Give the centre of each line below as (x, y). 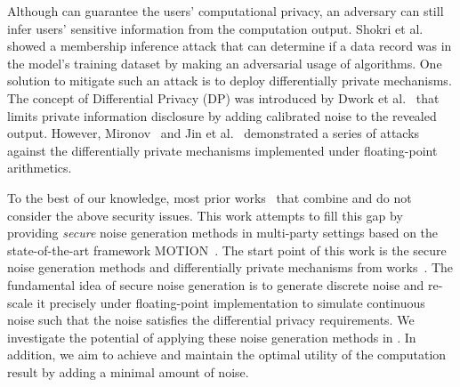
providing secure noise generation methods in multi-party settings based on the (223, 233)
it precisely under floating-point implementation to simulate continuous (231, 302)
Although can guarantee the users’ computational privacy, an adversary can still (226, 11)
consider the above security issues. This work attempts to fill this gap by (205, 215)
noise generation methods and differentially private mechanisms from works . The (230, 267)
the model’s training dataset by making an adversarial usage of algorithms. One (225, 63)
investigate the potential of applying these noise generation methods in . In (212, 337)
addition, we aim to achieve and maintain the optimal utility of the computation (227, 355)
